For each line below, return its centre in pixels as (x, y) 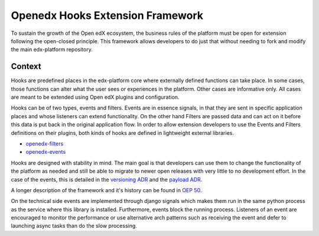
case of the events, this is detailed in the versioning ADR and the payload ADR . (107, 179)
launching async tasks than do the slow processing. (74, 226)
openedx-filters (45, 143)
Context (26, 67)
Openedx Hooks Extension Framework (107, 15)
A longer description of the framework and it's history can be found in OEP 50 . (106, 190)
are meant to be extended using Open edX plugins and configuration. (95, 97)
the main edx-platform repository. (52, 50)
